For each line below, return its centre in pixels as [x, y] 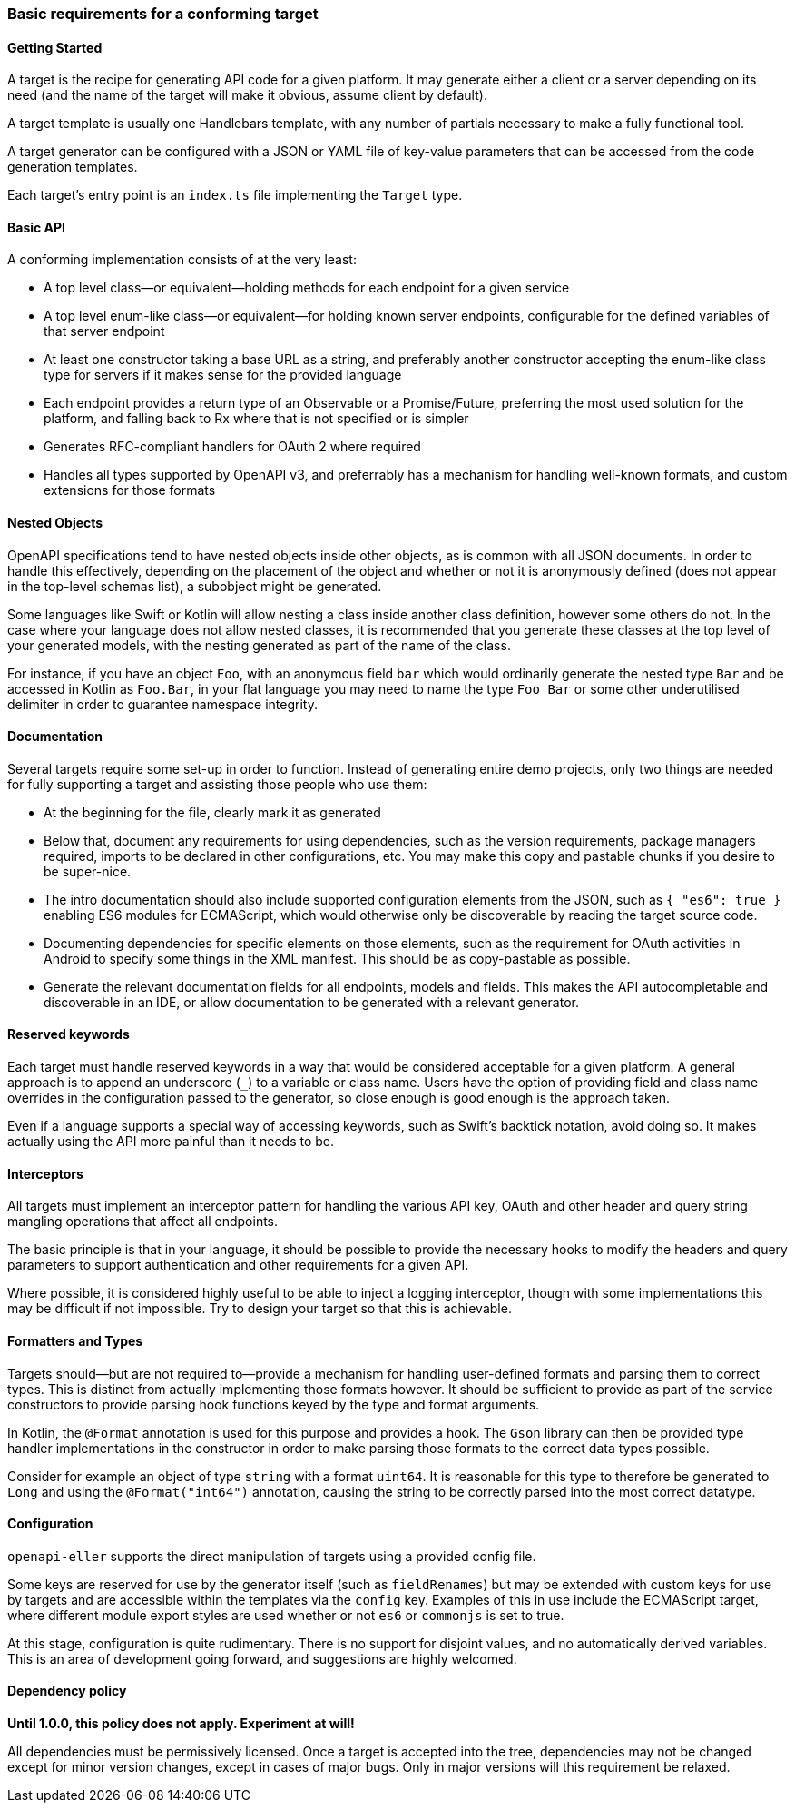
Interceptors [45, 1173]
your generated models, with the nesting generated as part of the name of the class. [259, 645]
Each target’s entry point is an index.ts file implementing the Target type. [235, 195]
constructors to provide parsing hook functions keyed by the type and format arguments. [274, 1404]
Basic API [37, 227]
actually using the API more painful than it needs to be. [171, 1142]
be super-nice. [88, 871]
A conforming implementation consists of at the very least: [182, 260]
